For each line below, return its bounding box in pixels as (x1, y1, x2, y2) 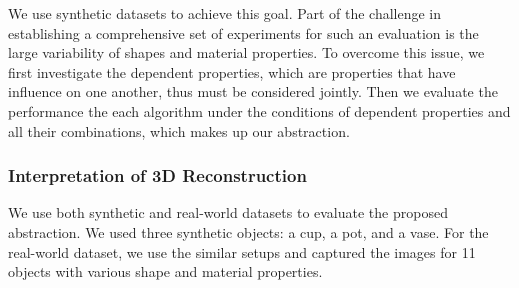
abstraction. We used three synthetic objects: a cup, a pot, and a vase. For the (8, 221, 489, 242)
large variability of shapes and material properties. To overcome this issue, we (8, 42, 485, 63)
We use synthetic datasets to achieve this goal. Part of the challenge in (8, 3, 442, 23)
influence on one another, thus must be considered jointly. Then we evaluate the (8, 81, 498, 102)
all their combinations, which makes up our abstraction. (8, 120, 350, 141)
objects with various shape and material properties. (8, 261, 323, 282)
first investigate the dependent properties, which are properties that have (8, 61, 456, 82)
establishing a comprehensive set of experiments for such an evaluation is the (8, 22, 479, 43)
